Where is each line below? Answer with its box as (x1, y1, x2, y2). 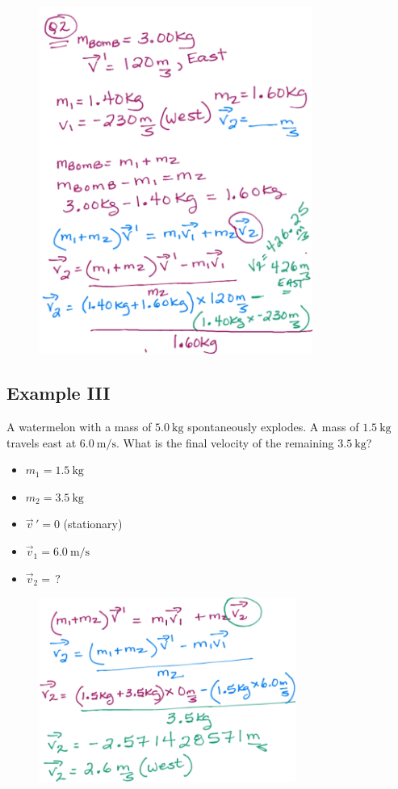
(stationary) (63, 515, 123, 532)
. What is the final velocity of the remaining (115, 434, 334, 451)
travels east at (6, 434, 77, 451)
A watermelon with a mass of (6, 418, 152, 435)
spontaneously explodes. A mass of (187, 418, 359, 435)
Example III (6, 380, 111, 405)
